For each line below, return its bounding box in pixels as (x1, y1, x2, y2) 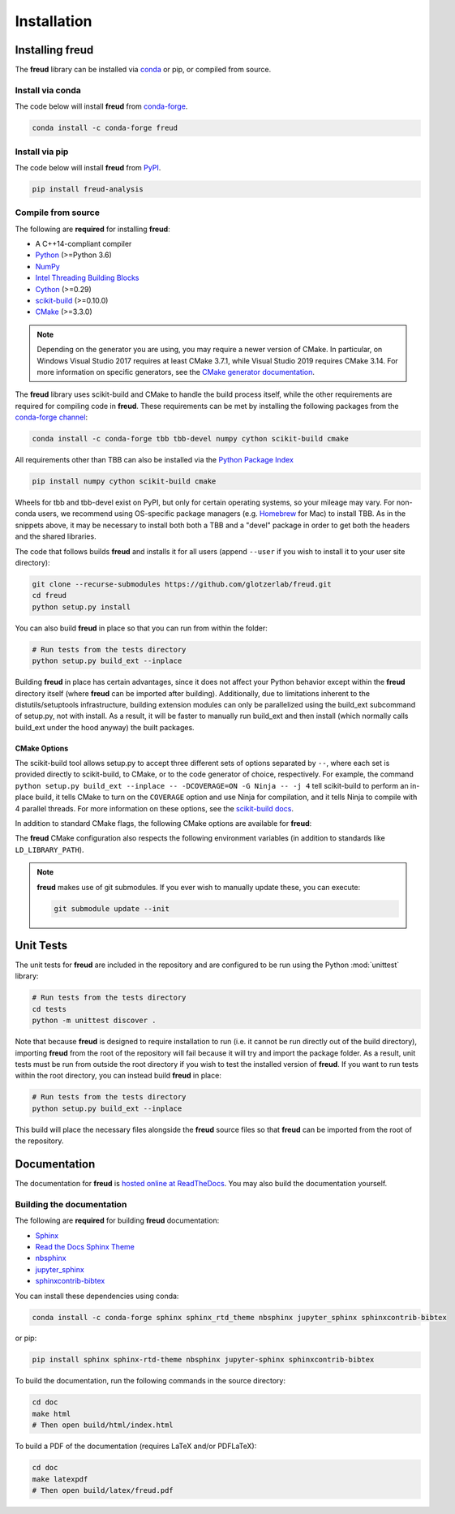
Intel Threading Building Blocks (35, 273, 140, 283)
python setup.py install (32, 602, 131, 612)
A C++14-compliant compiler (35, 239, 132, 249)
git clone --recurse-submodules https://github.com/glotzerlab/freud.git (32, 579, 332, 588)
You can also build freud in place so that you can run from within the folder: (15, 623, 268, 633)
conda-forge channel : (15, 412, 88, 422)
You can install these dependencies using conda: (15, 1291, 179, 1301)
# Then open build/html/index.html (32, 1421, 174, 1430)
